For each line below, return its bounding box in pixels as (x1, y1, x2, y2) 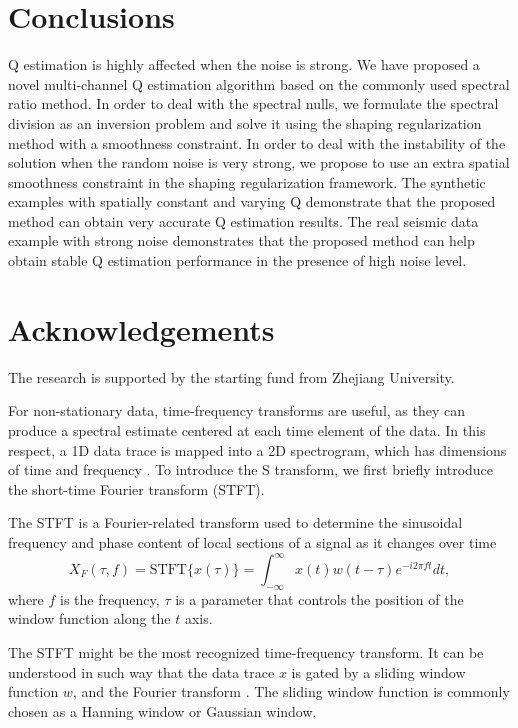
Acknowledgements (8, 308, 275, 349)
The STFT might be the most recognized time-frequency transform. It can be (8, 642, 484, 663)
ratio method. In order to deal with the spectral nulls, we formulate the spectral (8, 93, 499, 114)
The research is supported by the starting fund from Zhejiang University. (8, 366, 455, 387)
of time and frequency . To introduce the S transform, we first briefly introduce (8, 459, 494, 480)
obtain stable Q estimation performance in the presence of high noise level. (8, 250, 467, 271)
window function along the (8, 608, 171, 629)
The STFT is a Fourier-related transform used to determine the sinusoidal (8, 512, 463, 533)
